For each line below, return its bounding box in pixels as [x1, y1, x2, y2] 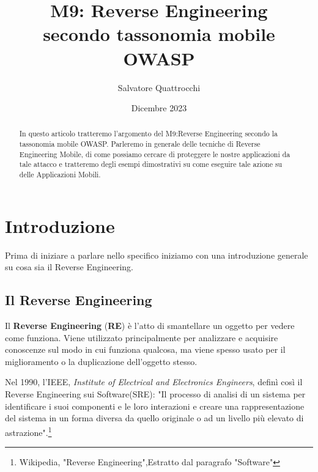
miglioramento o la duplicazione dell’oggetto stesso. [5, 355, 198, 367]
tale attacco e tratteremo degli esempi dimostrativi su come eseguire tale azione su [19, 159, 283, 169]
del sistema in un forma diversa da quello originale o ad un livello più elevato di [5, 411, 304, 424]
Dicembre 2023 [131, 101, 187, 114]
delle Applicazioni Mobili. [19, 169, 101, 180]
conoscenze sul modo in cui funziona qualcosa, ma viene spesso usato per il [5, 343, 286, 356]
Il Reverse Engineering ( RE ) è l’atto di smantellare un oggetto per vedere [5, 319, 295, 332]
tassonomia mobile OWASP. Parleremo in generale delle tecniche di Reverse [19, 139, 261, 149]
